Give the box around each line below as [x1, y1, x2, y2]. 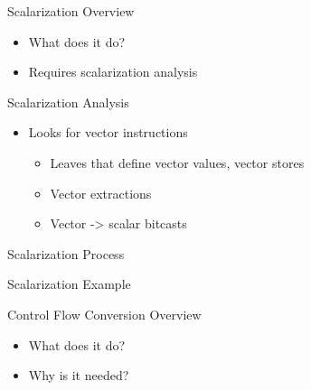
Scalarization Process [7, 244, 125, 263]
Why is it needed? [28, 366, 129, 385]
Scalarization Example [7, 274, 131, 293]
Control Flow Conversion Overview [7, 304, 202, 323]
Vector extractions [50, 183, 152, 202]
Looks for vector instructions [28, 123, 188, 142]
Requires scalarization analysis [28, 62, 198, 81]
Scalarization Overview [7, 2, 135, 20]
